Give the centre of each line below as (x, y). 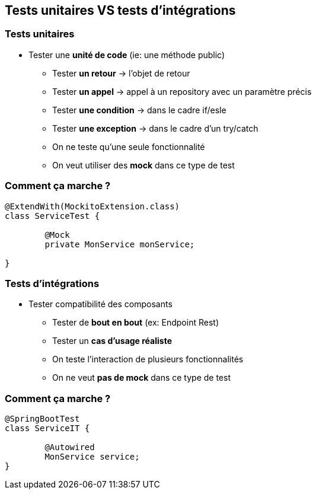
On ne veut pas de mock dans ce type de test (142, 378)
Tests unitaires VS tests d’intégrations (120, 10)
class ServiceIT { (47, 428)
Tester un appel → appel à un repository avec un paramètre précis (182, 91)
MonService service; (92, 457)
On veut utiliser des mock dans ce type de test (143, 165)
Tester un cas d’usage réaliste (112, 341)
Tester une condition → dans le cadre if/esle (139, 110)
